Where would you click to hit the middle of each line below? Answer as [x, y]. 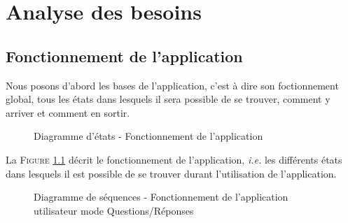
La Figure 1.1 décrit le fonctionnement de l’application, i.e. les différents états [174, 159]
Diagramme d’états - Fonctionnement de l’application [148, 136]
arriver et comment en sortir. [68, 112]
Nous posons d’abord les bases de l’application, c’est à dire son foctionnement [172, 85]
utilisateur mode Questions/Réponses [114, 210]
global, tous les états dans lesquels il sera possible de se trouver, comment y [168, 99]
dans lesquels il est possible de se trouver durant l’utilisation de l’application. [171, 173]
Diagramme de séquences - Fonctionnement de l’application [161, 197]
